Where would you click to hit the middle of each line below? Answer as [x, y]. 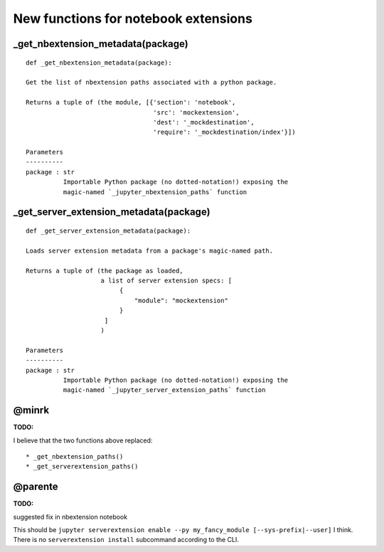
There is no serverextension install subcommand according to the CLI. [126, 540]
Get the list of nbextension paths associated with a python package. [151, 83]
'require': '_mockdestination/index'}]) [224, 132]
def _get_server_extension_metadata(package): [108, 231]
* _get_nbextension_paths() [75, 456]
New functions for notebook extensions [133, 18]
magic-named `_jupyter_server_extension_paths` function [164, 390]
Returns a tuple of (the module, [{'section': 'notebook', [131, 102]
